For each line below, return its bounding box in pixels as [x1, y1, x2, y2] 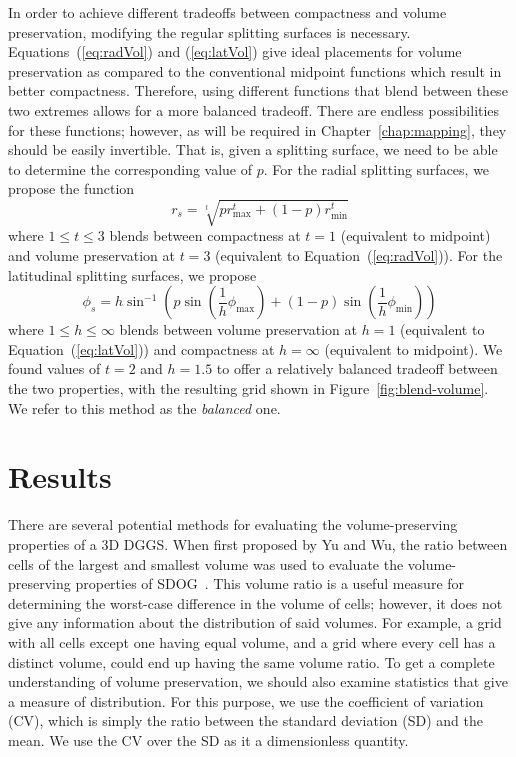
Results [8, 456, 112, 497]
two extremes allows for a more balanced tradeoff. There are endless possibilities [8, 99, 500, 120]
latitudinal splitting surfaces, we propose [8, 264, 257, 285]
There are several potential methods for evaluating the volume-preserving [8, 514, 458, 535]
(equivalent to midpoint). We [324, 338, 503, 359]
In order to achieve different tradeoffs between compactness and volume [8, 2, 447, 22]
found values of [8, 358, 101, 379]
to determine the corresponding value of [8, 158, 253, 179]
